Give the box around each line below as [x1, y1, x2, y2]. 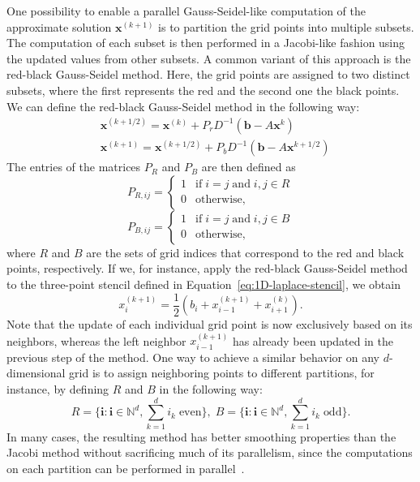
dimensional [6, 364, 66, 381]
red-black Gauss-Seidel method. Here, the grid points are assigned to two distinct [6, 66, 410, 83]
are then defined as [201, 158, 296, 175]
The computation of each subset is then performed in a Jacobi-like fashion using [6, 34, 405, 51]
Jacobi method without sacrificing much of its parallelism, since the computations [6, 444, 413, 461]
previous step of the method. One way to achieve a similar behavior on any [6, 348, 379, 365]
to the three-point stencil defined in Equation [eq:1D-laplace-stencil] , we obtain [6, 276, 401, 292]
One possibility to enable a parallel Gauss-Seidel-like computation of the [6, 2, 366, 19]
